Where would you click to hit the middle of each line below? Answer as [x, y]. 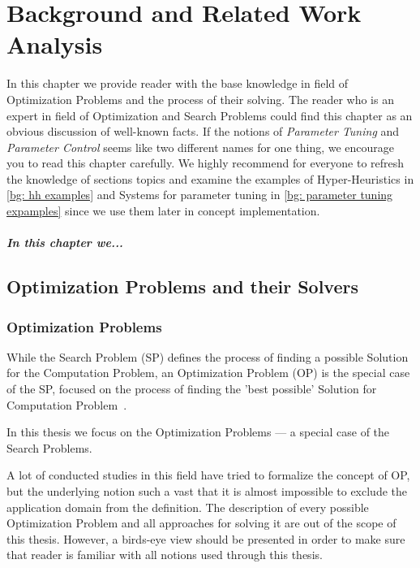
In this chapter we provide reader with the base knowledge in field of [178, 83]
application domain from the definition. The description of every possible [188, 507]
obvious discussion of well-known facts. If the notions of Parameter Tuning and [203, 131]
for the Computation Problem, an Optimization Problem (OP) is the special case [208, 373]
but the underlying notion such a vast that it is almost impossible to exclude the [207, 491]
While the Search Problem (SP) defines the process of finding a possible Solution [208, 356]
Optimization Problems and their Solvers [182, 286]
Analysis [55, 44]
